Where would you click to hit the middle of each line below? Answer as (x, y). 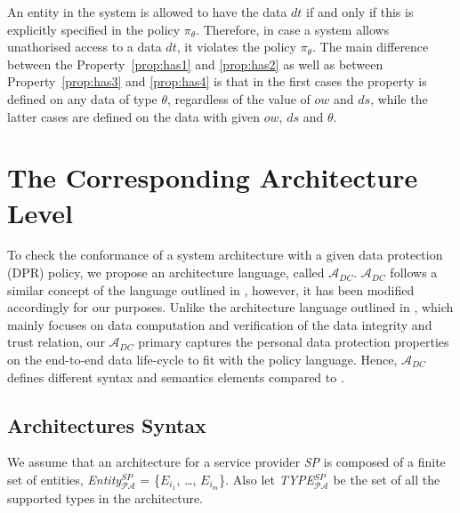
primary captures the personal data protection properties (294, 342)
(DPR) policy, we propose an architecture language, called (166, 273)
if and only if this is (360, 12)
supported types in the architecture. (105, 497)
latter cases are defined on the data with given (134, 116)
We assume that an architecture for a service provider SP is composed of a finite (226, 462)
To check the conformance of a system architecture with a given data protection (225, 255)
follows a (414, 273)
